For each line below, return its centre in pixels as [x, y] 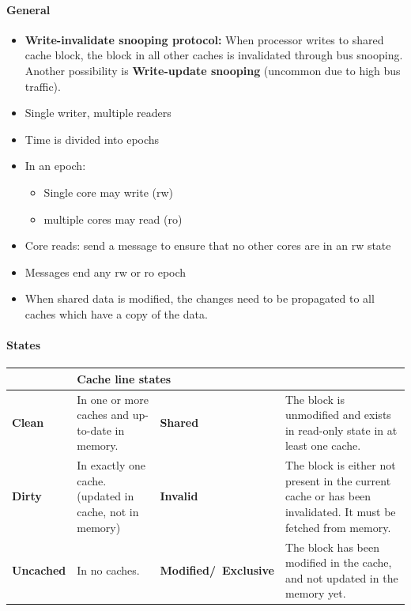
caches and [103, 415]
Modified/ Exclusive [217, 570]
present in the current [338, 480]
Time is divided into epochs [92, 139]
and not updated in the [341, 577]
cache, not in [108, 512]
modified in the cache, [338, 562]
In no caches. [108, 570]
